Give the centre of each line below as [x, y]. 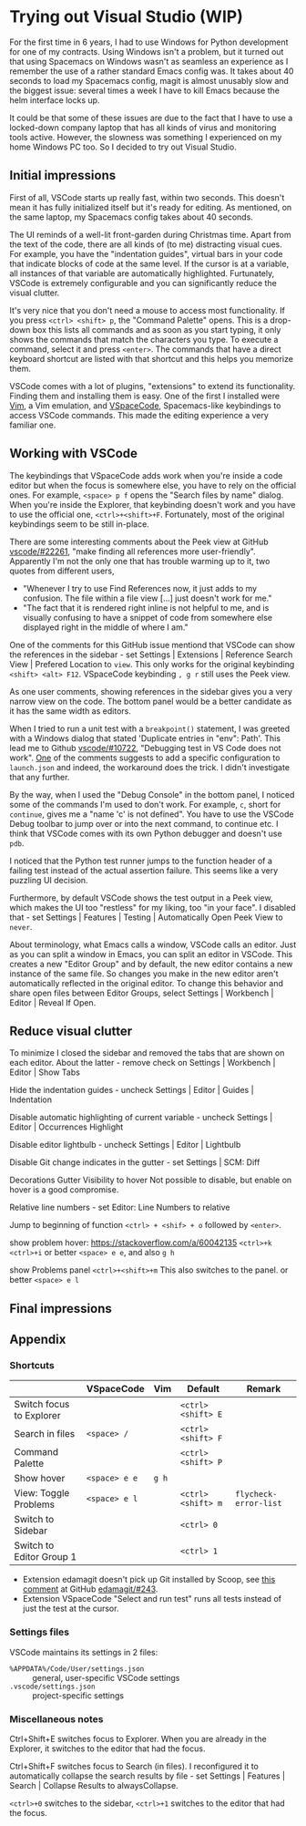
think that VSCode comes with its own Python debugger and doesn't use [146, 833]
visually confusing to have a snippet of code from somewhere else [148, 617]
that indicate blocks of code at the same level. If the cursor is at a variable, [149, 263]
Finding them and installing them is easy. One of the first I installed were [145, 396]
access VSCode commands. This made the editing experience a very [139, 415]
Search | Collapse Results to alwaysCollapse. [94, 1786]
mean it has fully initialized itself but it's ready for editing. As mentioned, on [151, 207]
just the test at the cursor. [71, 1609]
